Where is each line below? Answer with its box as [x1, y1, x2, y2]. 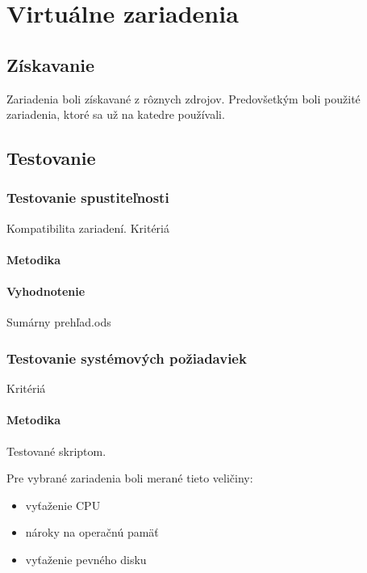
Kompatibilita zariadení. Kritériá [6, 219, 169, 236]
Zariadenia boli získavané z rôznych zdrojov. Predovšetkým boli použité [6, 90, 361, 107]
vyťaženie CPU [25, 496, 101, 513]
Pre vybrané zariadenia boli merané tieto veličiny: [6, 470, 253, 487]
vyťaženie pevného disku [25, 550, 147, 567]
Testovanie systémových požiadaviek [6, 348, 247, 368]
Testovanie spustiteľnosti [6, 187, 169, 208]
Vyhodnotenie [6, 283, 85, 300]
